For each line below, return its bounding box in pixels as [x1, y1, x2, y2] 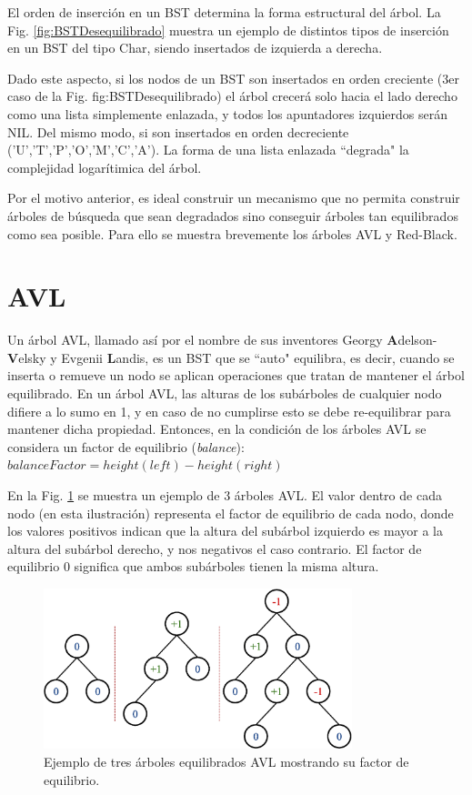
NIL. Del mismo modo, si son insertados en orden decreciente [7, 122, 349, 141]
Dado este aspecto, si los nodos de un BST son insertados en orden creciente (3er [7, 68, 459, 87]
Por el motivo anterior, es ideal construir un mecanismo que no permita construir [7, 188, 460, 207]
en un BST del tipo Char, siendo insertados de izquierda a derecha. [7, 38, 383, 57]
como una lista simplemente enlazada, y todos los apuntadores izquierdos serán [7, 104, 448, 123]
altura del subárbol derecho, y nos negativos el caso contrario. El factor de [7, 538, 422, 558]
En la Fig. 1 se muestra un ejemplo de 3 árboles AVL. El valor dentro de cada [7, 486, 442, 504]
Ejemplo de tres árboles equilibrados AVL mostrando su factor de [44, 751, 409, 770]
